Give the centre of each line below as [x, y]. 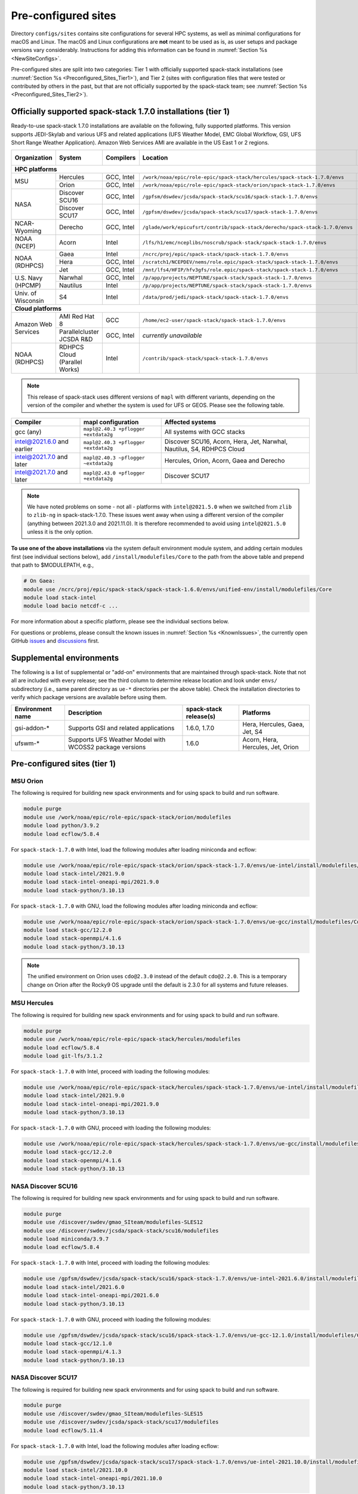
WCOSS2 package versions [107, 747]
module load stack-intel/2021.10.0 [75, 1470]
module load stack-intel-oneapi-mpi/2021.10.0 [93, 1478]
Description [85, 712]
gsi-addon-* [32, 728]
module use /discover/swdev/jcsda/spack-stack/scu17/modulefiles [121, 1422]
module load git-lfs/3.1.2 [63, 1056]
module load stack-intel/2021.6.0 [74, 1287]
